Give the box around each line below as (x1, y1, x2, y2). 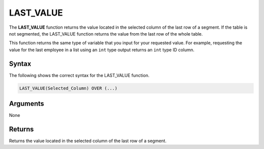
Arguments (9, 100, 44, 108)
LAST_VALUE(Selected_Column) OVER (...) (19, 85, 117, 91)
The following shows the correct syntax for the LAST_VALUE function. (9, 72, 150, 78)
